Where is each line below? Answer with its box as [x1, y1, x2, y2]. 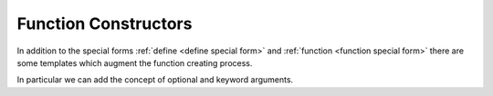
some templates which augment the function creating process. [16, 57, 253, 68]
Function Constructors [16, 14, 193, 34]
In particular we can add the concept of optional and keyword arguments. [16, 74, 294, 85]
